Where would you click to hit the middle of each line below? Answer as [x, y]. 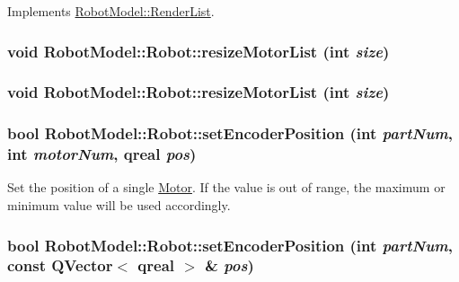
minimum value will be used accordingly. [119, 205]
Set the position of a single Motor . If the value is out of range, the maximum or [226, 187]
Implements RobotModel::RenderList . [111, 11]
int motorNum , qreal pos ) [102, 154]
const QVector [60, 265]
